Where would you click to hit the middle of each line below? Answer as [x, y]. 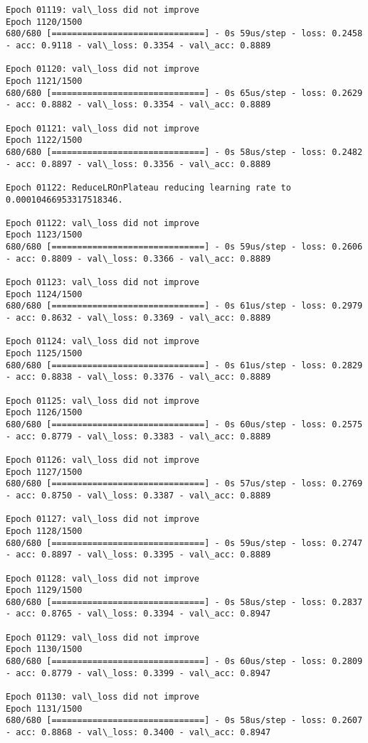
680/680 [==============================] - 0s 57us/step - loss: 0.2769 [184, 484]
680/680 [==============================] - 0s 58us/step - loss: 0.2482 [184, 152]
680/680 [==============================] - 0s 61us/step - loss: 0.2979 [184, 306]
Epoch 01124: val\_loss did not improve [103, 342]
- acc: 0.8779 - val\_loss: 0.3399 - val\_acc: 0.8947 [138, 673]
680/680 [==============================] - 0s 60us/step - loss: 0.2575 [184, 424]
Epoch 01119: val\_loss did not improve [103, 10]
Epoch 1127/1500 [44, 472]
